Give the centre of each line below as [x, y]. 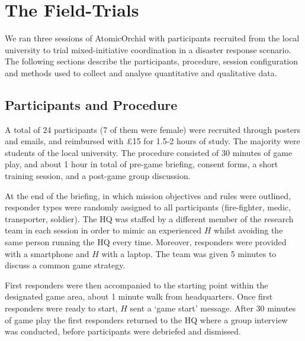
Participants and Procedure [91, 104]
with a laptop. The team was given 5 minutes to [189, 253]
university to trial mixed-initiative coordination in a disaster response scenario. [148, 49]
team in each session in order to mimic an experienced [103, 230]
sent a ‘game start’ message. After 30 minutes [213, 308]
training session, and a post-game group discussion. [98, 176]
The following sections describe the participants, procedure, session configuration [152, 61]
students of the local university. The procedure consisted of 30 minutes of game [149, 152]
